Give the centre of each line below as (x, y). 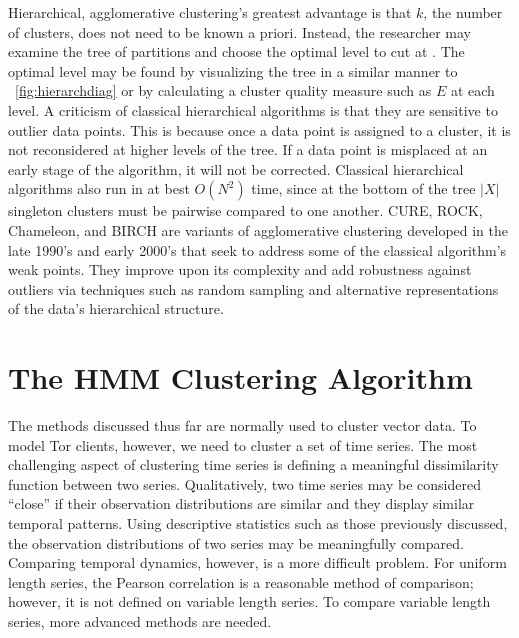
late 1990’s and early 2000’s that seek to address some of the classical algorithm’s (257, 249)
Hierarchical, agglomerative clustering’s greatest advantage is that (210, 12)
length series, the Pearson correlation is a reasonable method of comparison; (241, 581)
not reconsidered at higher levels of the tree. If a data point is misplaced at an (248, 149)
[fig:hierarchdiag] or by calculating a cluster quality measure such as (223, 90)
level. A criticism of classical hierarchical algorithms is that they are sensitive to (253, 109)
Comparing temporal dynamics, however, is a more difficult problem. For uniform (257, 562)
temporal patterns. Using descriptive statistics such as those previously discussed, (258, 523)
